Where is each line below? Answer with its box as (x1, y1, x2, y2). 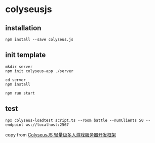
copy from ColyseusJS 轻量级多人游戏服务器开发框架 (5, 131, 117, 137)
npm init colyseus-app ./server (5, 68, 73, 74)
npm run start (5, 90, 35, 96)
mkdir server (5, 64, 33, 69)
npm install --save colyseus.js (5, 37, 73, 42)
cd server (5, 77, 26, 82)
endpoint (5, 122, 24, 127)
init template (5, 51, 46, 59)
